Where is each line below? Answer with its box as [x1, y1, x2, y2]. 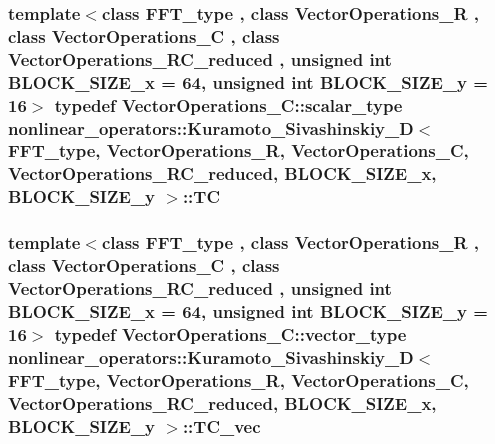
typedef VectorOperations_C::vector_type [54, 321, 407, 346]
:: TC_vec [182, 413, 261, 438]
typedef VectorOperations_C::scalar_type [54, 92, 403, 117]
